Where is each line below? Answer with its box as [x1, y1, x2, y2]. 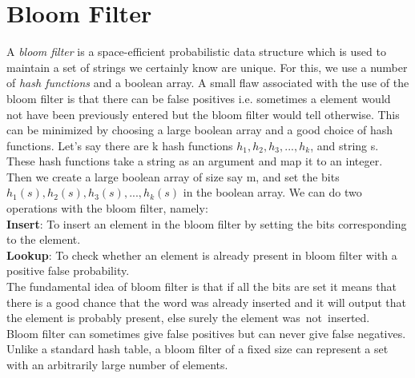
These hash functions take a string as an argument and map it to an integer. [6, 153, 383, 169]
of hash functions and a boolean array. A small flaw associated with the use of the [6, 74, 409, 91]
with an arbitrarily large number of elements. [6, 356, 228, 372]
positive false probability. [6, 262, 130, 279]
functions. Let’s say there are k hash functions [6, 137, 233, 153]
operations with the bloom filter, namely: [6, 200, 208, 217]
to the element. [6, 231, 81, 248]
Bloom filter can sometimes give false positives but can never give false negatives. [6, 324, 406, 341]
